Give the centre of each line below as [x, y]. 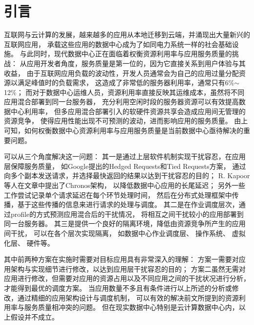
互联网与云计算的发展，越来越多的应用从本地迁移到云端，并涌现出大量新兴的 [127, 35]
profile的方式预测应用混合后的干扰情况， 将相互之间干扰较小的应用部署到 [127, 214]
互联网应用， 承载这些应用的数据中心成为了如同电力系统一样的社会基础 [118, 44]
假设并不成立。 [34, 316]
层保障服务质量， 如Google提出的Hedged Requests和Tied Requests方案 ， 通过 [125, 166]
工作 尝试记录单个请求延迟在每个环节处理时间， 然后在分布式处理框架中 [118, 195]
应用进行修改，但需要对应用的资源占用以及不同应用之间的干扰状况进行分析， [127, 278]
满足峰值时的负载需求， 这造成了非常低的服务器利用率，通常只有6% [126, 82]
